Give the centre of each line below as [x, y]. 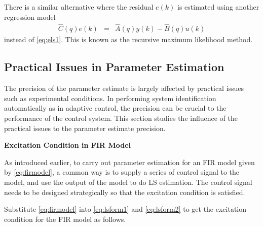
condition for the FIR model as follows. [65, 219]
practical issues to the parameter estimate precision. [85, 128]
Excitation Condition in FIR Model [68, 145]
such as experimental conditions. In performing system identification [110, 98]
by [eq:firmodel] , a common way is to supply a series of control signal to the [122, 172]
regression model [30, 17]
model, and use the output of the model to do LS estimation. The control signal [128, 182]
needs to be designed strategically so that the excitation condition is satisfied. [125, 192]
